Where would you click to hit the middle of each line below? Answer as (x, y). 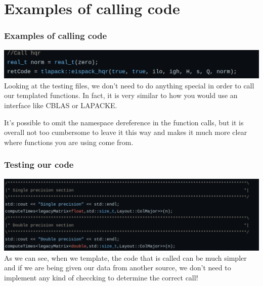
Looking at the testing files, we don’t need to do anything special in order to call (129, 85)
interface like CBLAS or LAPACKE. (61, 105)
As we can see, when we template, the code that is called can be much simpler (125, 257)
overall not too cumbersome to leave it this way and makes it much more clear (126, 132)
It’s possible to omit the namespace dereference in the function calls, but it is (124, 122)
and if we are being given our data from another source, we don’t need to (118, 268)
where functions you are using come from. (69, 142)
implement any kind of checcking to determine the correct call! (101, 278)
